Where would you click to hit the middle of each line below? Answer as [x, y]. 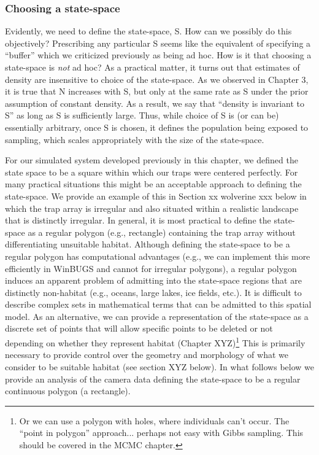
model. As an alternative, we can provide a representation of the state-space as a [157, 316]
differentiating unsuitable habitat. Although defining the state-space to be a [148, 244]
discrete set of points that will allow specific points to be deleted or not [139, 328]
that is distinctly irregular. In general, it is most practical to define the [138, 220]
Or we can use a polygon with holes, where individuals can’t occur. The [154, 420]
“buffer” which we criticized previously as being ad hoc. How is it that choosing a [158, 55]
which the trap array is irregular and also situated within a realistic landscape [152, 208]
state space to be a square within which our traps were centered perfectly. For [152, 172]
